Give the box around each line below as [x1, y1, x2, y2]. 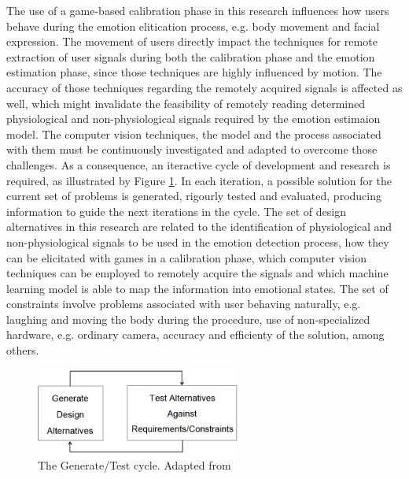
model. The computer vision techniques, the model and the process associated [6, 125, 381, 142]
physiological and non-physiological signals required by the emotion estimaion [6, 110, 381, 127]
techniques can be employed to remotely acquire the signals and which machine [6, 265, 389, 281]
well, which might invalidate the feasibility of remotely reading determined [6, 95, 365, 111]
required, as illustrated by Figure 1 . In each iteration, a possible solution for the [6, 172, 392, 188]
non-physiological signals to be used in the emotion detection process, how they [6, 233, 389, 250]
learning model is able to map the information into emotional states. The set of [6, 280, 389, 296]
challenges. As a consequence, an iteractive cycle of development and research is [6, 156, 391, 173]
